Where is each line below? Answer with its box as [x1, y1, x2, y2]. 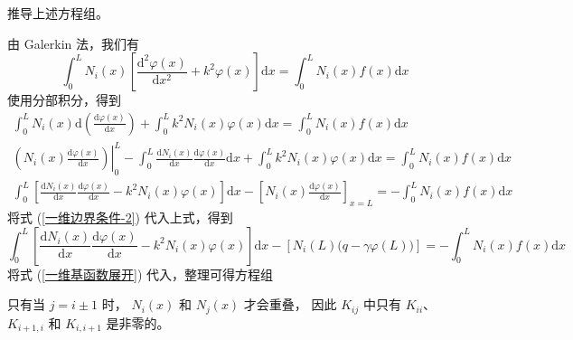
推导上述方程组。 [7, 4, 108, 22]
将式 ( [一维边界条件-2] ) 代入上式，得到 [7, 207, 233, 226]
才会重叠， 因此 [243, 295, 337, 314]
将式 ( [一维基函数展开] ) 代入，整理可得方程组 [7, 264, 274, 283]
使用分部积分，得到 [7, 90, 121, 109]
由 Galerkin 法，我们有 [7, 33, 139, 52]
